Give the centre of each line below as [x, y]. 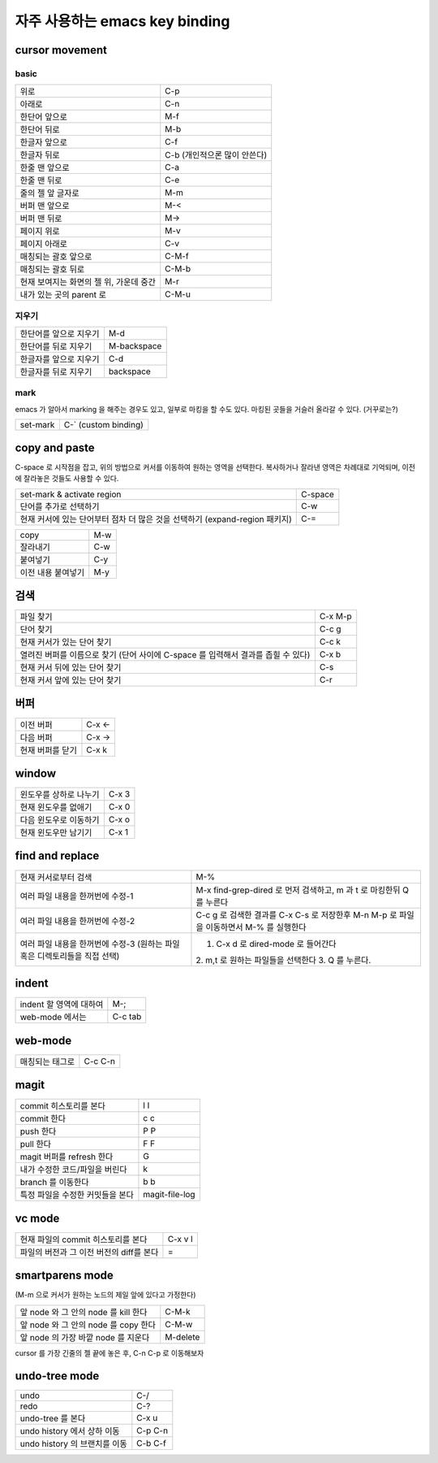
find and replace [57, 856]
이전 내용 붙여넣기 [52, 572]
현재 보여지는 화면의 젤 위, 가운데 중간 [88, 282]
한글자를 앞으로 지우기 [60, 359]
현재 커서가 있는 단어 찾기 [66, 642]
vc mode [37, 1218]
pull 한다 [36, 1144]
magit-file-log [169, 1195]
